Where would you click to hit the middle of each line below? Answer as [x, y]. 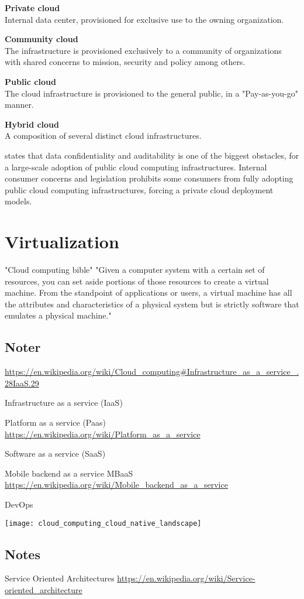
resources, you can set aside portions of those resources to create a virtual [137, 281]
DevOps [19, 504]
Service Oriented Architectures [60, 578]
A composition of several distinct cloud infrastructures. [103, 136]
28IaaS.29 [22, 383]
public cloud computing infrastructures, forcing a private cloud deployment [139, 189]
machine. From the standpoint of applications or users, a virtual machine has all [148, 292]
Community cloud [42, 39]
